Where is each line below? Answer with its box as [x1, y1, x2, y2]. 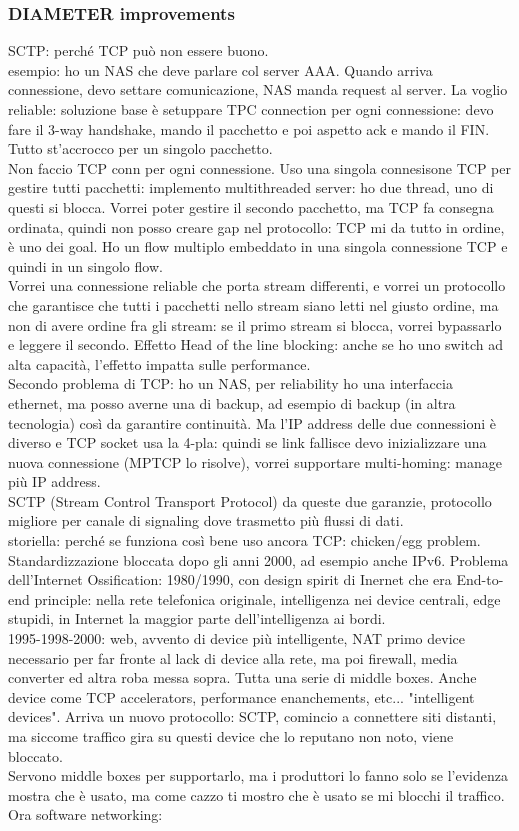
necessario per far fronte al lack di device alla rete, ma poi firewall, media [8, 647, 458, 668]
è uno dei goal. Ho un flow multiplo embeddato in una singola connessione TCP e [8, 236, 508, 257]
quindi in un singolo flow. [8, 255, 163, 276]
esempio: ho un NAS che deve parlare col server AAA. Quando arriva [8, 59, 433, 80]
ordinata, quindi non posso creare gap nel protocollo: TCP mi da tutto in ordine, [8, 216, 505, 237]
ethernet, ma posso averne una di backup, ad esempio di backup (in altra [8, 392, 456, 413]
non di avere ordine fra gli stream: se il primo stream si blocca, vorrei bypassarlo [8, 314, 502, 335]
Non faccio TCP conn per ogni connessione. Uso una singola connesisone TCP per [8, 157, 511, 178]
